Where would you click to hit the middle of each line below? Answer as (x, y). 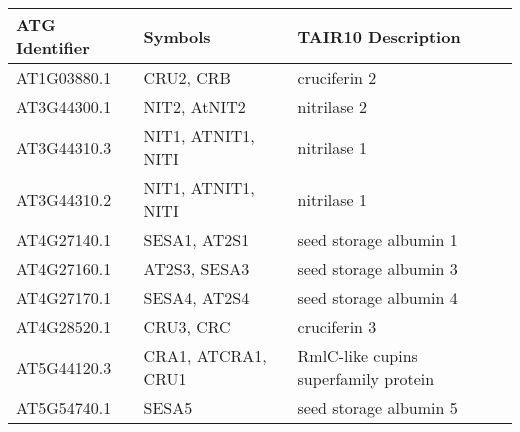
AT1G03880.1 (64, 77)
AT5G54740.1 (64, 407)
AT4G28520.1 (64, 326)
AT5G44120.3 (64, 367)
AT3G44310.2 (64, 199)
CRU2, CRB (187, 77)
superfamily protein (366, 378)
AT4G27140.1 (64, 239)
